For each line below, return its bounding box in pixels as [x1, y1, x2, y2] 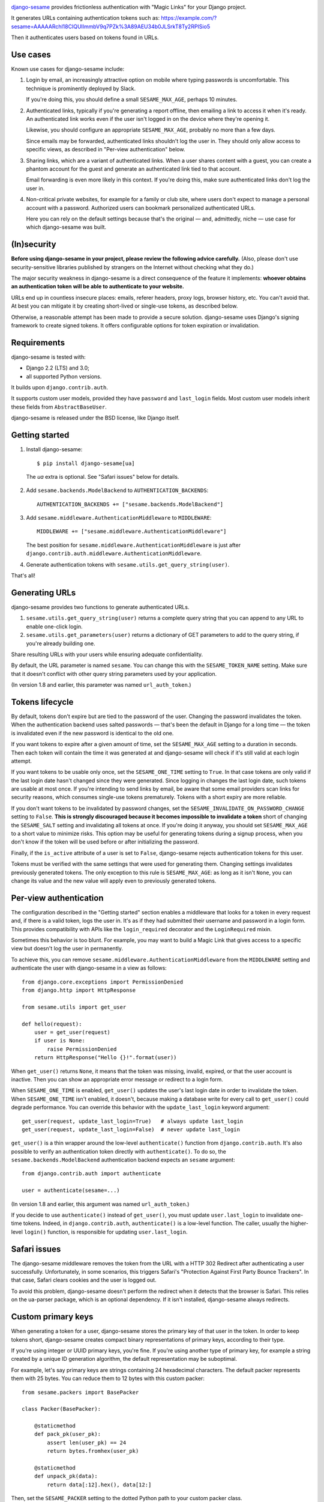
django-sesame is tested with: [11, 353, 86, 360]
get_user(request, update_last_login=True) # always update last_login [22, 1117, 244, 1125]
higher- [290, 1220, 309, 1227]
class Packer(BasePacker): [22, 1406, 101, 1412]
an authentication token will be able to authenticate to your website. [11, 283, 184, 290]
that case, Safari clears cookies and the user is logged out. [11, 1277, 157, 1284]
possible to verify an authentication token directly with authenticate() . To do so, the [11, 1148, 226, 1155]
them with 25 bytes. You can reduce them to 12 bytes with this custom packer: [11, 1375, 205, 1382]
